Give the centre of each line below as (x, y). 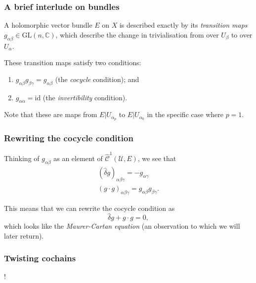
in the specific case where (185, 114)
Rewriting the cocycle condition (69, 138)
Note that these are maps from (51, 114)
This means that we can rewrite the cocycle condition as (89, 208)
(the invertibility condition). (85, 97)
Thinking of (22, 158)
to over (242, 34)
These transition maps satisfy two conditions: (73, 62)
